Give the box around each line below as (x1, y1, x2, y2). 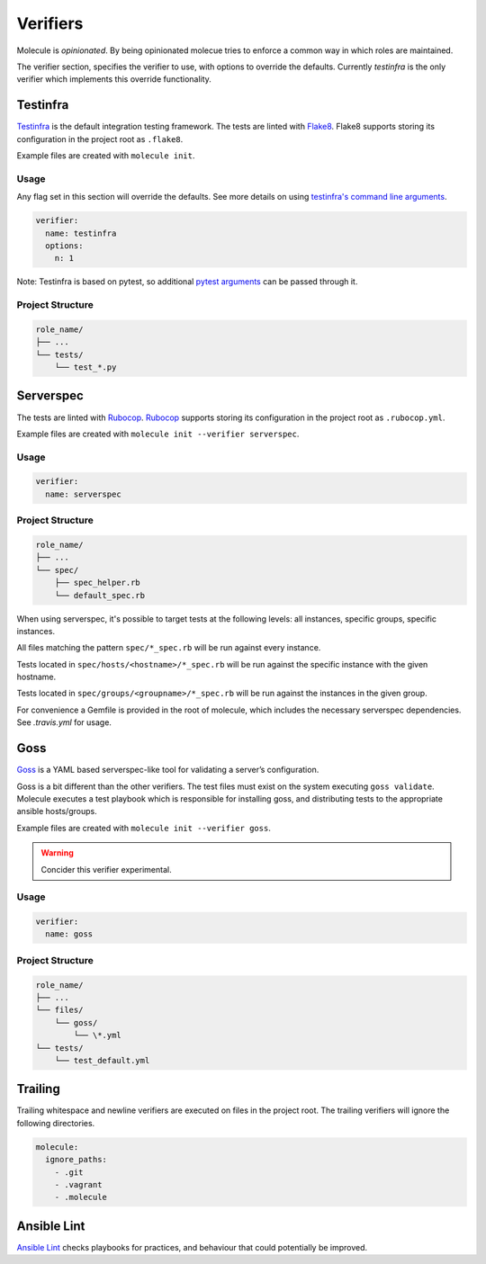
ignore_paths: (45, 1154, 108, 1165)
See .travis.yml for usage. (16, 717, 112, 728)
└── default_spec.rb (54, 590, 146, 600)
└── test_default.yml (54, 1055, 150, 1065)
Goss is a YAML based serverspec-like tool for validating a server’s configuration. (16, 765, 319, 775)
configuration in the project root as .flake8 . (16, 133, 184, 144)
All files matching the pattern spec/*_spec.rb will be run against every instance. (16, 642, 321, 653)
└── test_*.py (54, 363, 117, 372)
